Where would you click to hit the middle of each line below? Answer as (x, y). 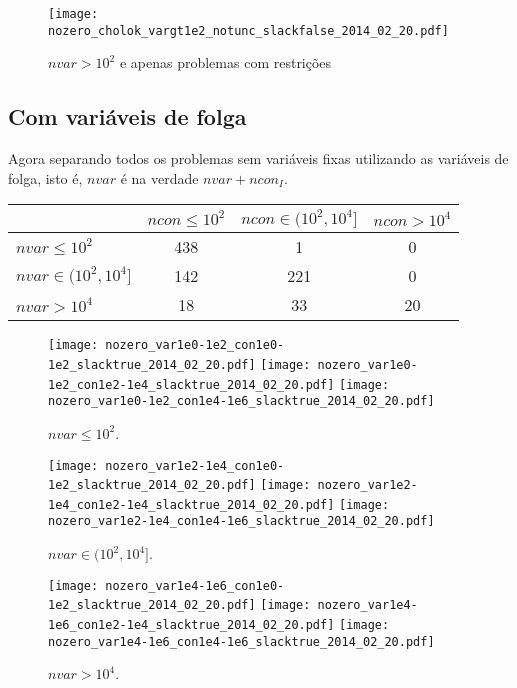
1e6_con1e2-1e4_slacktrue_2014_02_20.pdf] (191, 625)
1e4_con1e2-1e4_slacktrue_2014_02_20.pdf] (191, 504)
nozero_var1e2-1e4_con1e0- (195, 465)
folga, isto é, (45, 177)
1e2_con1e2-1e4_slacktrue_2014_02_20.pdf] (191, 384)
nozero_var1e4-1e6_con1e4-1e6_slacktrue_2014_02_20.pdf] (241, 641)
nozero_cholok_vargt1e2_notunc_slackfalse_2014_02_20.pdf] (248, 30)
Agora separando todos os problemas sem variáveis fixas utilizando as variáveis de (258, 158)
